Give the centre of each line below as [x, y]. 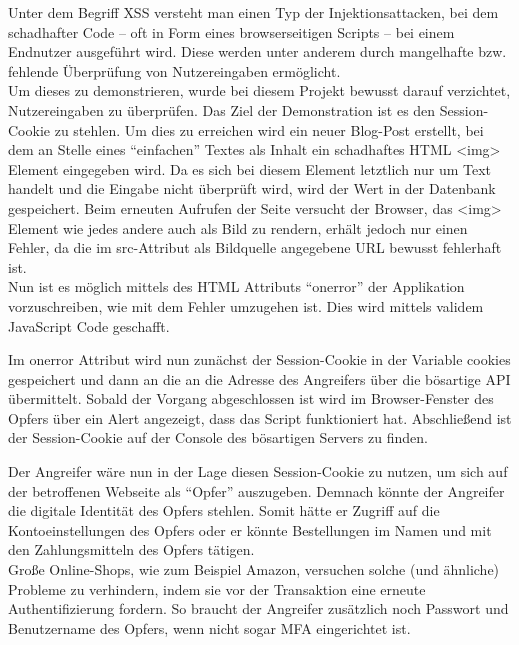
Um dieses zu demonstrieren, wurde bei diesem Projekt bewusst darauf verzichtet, [259, 90]
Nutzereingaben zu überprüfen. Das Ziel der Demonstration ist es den [222, 109]
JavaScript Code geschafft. [89, 325]
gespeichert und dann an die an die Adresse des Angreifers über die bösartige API [259, 378]
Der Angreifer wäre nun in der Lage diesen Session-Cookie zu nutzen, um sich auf [258, 471]
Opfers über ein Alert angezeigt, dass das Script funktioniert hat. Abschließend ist [260, 417]
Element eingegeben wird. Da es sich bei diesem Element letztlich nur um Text [250, 168]
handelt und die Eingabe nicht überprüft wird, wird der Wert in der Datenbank [252, 188]
